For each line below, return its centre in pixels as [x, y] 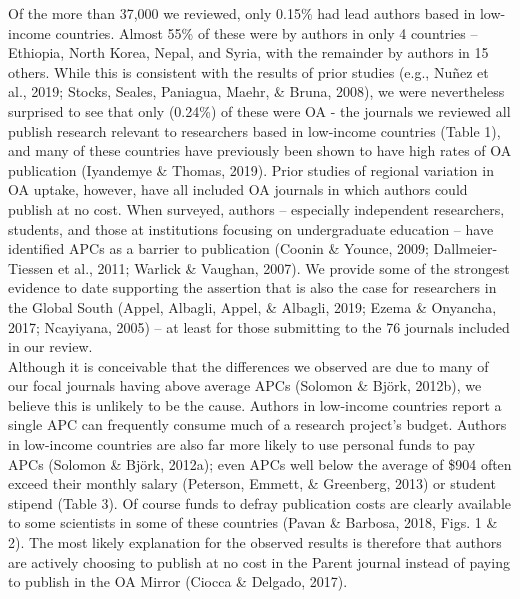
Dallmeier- [465, 248]
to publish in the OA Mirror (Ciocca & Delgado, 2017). [178, 581]
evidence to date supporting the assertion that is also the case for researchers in [252, 287]
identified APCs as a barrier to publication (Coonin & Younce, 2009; [218, 248]
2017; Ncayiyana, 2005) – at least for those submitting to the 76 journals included [259, 326]
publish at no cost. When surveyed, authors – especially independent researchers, [256, 208]
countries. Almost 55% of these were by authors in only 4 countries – [266, 32]
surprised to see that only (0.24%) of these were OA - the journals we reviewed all [259, 110]
